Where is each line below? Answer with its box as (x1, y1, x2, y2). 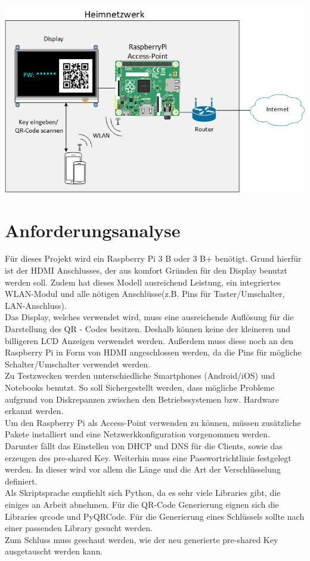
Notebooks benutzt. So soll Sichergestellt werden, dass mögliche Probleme (5, 381, 275, 393)
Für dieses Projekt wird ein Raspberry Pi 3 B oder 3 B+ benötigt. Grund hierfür (5, 252, 302, 265)
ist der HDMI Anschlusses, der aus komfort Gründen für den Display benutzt (5, 264, 287, 277)
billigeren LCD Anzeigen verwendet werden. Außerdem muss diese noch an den (5, 334, 294, 347)
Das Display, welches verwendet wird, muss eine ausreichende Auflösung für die (5, 311, 294, 323)
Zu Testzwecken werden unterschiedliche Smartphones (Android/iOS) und (5, 369, 275, 382)
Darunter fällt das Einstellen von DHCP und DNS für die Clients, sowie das (5, 439, 283, 452)
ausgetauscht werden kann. (5, 545, 103, 557)
